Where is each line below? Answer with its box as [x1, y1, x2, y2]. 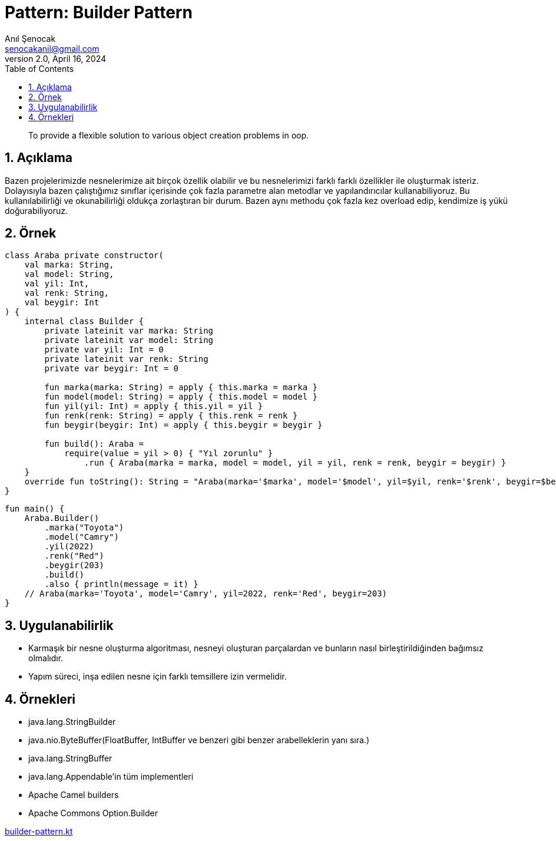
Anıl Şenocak [5, 33, 56, 44]
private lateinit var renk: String [44, 354, 208, 364]
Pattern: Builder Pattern [5, 2, 193, 22]
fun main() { [5, 504, 65, 514]
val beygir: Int [24, 298, 100, 308]
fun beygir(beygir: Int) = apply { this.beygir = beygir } [44, 420, 323, 430]
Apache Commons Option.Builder [28, 808, 158, 819]
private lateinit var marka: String [44, 326, 214, 336]
